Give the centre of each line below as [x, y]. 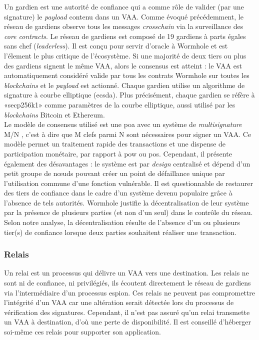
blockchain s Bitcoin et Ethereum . [54, 114]
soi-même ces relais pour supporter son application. [82, 332]
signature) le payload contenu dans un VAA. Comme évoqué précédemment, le [124, 16]
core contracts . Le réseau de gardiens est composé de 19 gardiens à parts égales [125, 36]
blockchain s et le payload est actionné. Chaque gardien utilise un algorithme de [124, 85]
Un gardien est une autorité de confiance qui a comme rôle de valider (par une [124, 6]
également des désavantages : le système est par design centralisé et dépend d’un [127, 163]
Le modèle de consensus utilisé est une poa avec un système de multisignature [123, 124]
